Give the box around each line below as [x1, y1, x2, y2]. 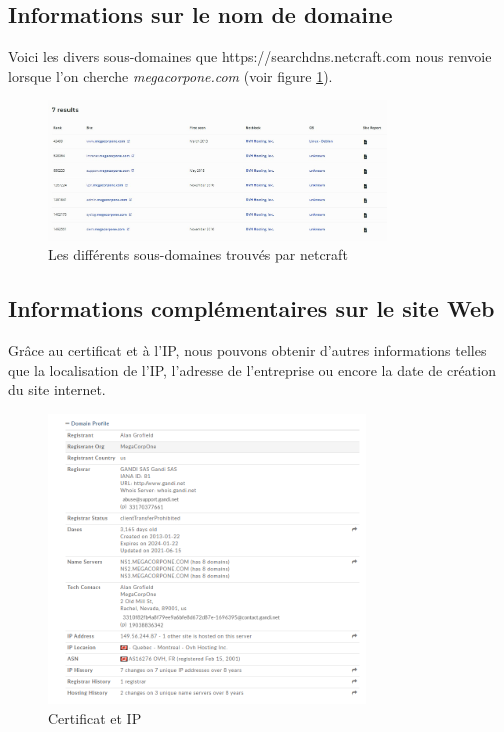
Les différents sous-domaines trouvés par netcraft [48, 244, 348, 265]
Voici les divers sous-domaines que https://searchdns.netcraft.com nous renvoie [8, 46, 492, 67]
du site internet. [8, 379, 106, 400]
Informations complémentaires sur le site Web [8, 293, 495, 324]
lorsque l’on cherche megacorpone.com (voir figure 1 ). [8, 65, 333, 86]
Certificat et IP [48, 707, 142, 728]
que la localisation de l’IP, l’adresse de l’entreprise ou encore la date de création [8, 359, 496, 380]
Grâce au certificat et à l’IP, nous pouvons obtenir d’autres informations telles [8, 340, 487, 361]
